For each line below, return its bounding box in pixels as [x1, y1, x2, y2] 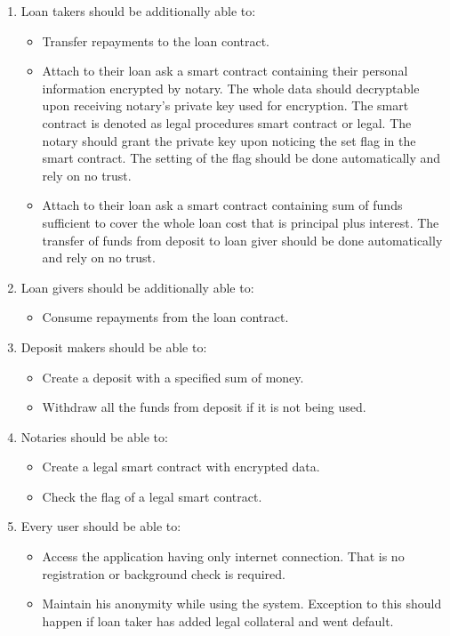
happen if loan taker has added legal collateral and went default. [42, 611, 394, 630]
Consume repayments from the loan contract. [42, 308, 289, 326]
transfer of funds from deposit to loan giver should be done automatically [42, 230, 443, 249]
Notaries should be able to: [20, 427, 168, 446]
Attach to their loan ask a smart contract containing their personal [42, 61, 408, 80]
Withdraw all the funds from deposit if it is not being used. [42, 398, 366, 416]
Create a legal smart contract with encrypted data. [42, 457, 320, 476]
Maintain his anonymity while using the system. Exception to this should [42, 594, 442, 613]
